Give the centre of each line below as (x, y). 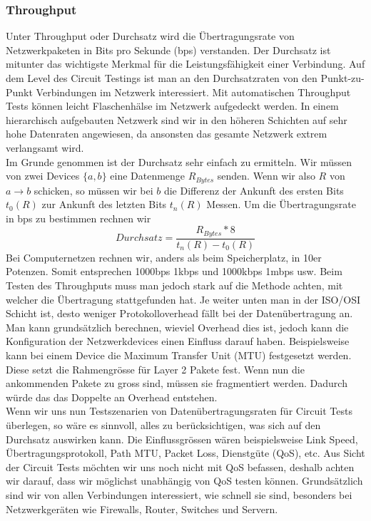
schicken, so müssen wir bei (93, 190)
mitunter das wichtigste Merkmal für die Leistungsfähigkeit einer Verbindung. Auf (185, 64)
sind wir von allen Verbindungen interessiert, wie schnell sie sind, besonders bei (179, 494)
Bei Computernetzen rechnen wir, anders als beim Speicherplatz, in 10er (164, 257)
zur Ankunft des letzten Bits (104, 204)
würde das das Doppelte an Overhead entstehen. (112, 397)
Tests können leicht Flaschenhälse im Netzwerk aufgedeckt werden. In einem (172, 106)
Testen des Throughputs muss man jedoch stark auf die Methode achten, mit (174, 285)
